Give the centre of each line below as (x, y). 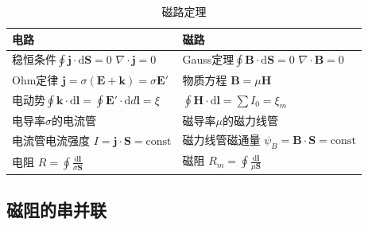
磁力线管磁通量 (221, 140)
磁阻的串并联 (56, 210)
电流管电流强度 (51, 140)
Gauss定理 (208, 59)
